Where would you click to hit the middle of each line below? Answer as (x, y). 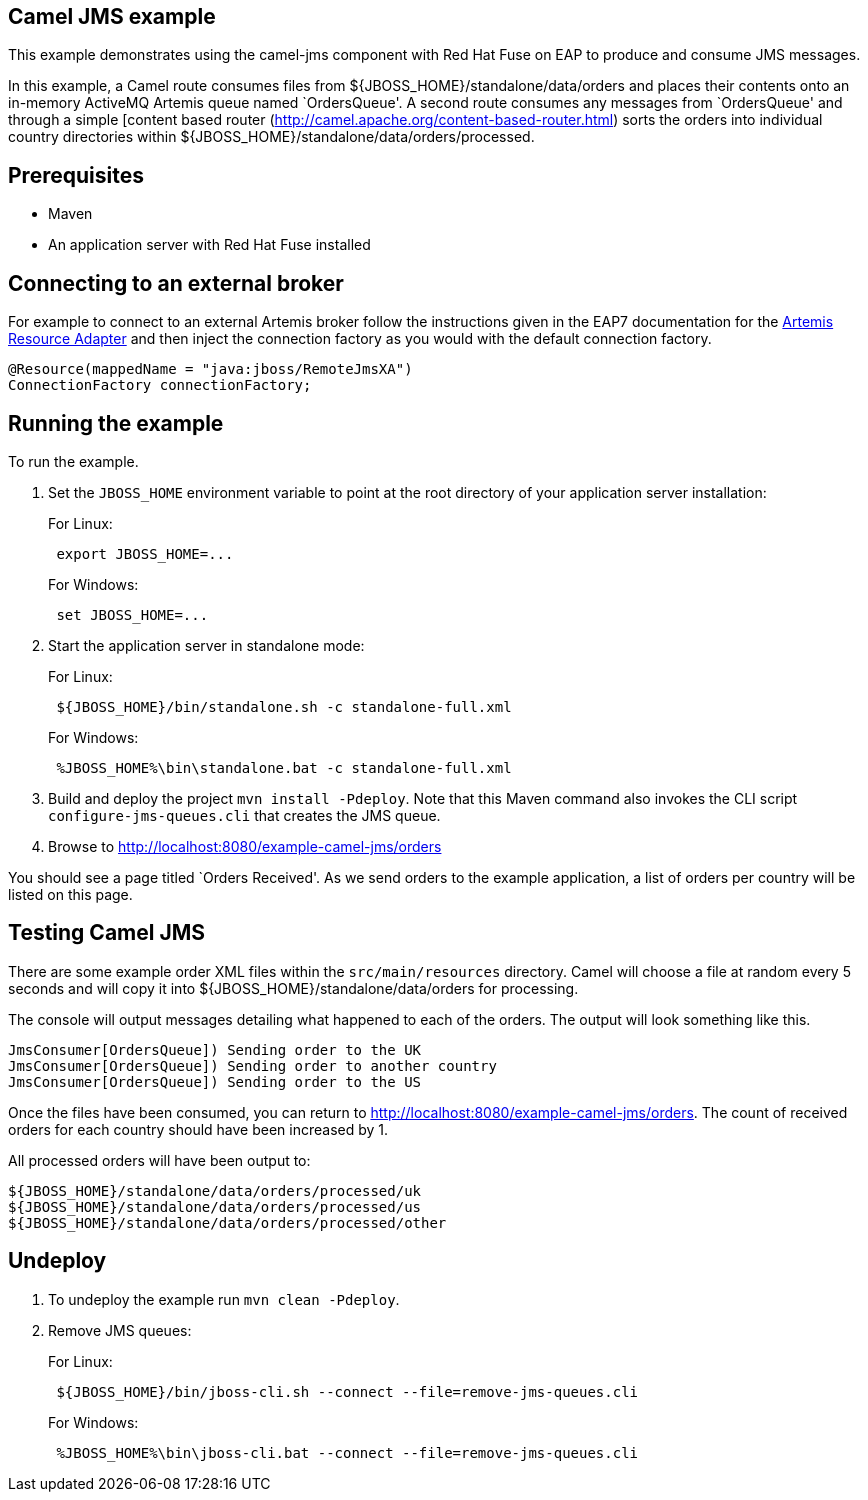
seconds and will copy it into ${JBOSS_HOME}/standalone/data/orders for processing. (293, 988)
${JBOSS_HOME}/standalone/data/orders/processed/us (215, 1206)
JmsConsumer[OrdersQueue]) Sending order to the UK (215, 1049)
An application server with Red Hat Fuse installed (209, 245)
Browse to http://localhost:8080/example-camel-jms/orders (245, 846)
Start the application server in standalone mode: (206, 645)
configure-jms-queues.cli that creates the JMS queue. (244, 815)
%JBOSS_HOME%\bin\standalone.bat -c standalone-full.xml (284, 767)
